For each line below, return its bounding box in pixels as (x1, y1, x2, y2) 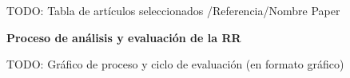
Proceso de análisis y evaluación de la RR (6, 29, 241, 45)
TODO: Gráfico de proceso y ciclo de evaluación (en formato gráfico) (6, 56, 344, 72)
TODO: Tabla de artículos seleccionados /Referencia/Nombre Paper (6, 2, 340, 18)
